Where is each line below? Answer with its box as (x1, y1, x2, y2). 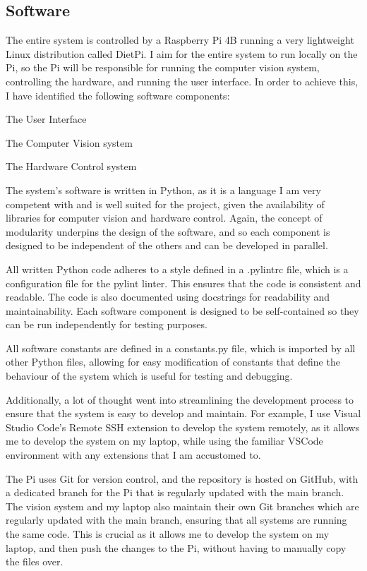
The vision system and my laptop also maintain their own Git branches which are (6, 498, 359, 513)
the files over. (6, 554, 64, 569)
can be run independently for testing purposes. (6, 317, 207, 332)
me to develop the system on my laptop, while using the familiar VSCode (6, 433, 323, 448)
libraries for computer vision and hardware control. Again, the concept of (6, 210, 323, 225)
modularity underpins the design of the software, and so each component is (6, 224, 330, 239)
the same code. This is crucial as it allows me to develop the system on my (6, 527, 330, 541)
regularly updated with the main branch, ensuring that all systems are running (6, 512, 347, 527)
